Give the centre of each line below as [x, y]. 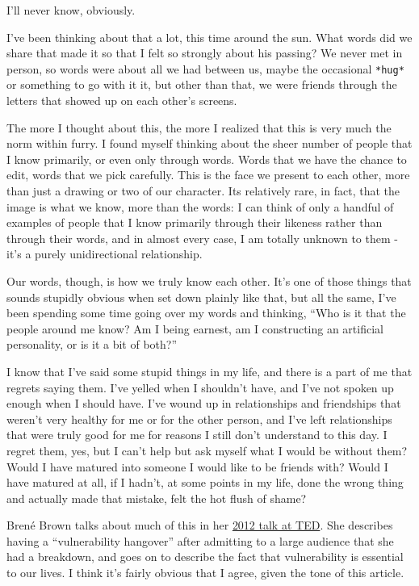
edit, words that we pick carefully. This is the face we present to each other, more [208, 175]
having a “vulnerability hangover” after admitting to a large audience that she [200, 540]
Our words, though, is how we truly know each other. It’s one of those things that [209, 280]
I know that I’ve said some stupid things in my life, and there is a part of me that [209, 371]
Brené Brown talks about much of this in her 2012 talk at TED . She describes [200, 525]
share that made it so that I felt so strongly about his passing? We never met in [205, 53]
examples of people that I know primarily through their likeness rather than [195, 222]
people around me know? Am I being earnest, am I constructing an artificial [195, 328]
